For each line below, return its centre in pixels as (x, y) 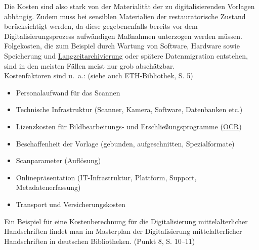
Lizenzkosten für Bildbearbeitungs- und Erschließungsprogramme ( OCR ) (129, 126)
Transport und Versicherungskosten (71, 204)
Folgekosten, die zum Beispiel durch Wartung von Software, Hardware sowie (122, 46)
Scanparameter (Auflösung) (58, 160)
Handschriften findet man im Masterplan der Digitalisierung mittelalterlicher (123, 231)
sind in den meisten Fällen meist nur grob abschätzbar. (90, 65)
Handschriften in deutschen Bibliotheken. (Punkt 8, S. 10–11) (100, 241)
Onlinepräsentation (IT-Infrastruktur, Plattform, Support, (106, 177)
